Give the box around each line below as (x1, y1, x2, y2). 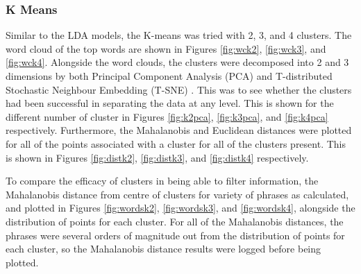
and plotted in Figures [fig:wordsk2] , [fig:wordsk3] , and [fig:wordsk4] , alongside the (6, 200, 355, 215)
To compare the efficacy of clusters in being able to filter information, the (6, 173, 319, 188)
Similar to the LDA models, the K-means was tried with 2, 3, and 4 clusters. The (6, 28, 352, 42)
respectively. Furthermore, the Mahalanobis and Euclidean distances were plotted (6, 123, 352, 137)
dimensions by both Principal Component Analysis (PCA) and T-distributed (6, 69, 333, 83)
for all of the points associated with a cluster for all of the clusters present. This (6, 136, 346, 151)
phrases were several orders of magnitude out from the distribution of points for (6, 228, 345, 242)
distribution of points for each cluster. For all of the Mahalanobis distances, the (6, 214, 344, 228)
